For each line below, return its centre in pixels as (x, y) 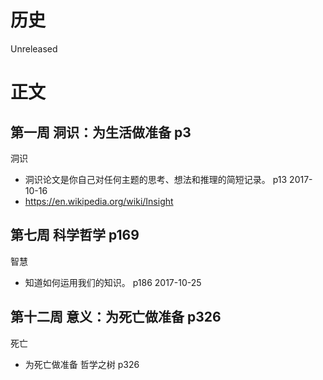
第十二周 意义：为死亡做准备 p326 (116, 317)
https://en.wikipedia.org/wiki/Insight (99, 201)
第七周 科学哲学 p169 (75, 235)
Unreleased (34, 48)
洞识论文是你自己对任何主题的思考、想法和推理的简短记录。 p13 (156, 179)
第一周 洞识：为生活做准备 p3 (101, 132)
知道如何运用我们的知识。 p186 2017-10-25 (113, 282)
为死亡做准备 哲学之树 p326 (82, 364)
